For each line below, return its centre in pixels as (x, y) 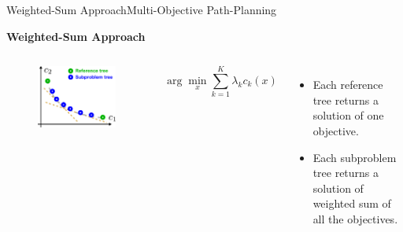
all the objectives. (355, 218)
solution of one (348, 115)
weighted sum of (352, 203)
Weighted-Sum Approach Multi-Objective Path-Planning (142, 9)
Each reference (348, 85)
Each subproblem (355, 157)
